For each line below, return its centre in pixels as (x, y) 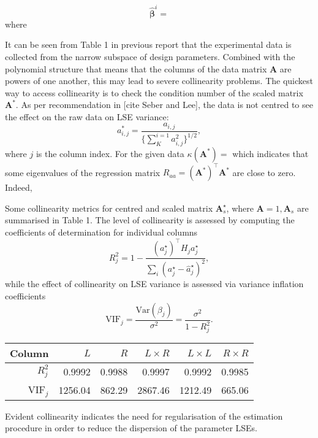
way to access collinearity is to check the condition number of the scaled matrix (154, 92)
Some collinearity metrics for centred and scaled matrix (109, 208)
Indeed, (19, 187)
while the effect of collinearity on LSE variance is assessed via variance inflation (154, 284)
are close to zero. (264, 172)
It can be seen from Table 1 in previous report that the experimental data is (148, 44)
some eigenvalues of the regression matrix (83, 172)
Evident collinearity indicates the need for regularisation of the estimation (144, 416)
